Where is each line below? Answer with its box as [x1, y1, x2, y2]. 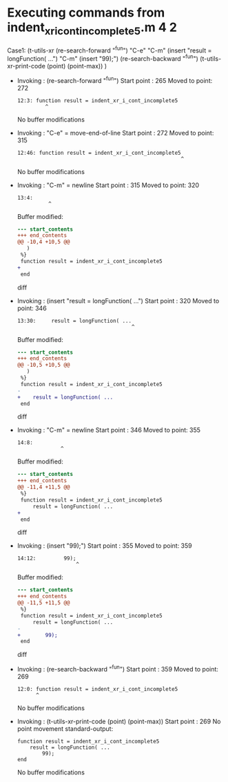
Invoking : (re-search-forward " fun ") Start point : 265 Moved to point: [17, 75, 213, 84]
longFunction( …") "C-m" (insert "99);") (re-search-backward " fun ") [7, 53, 198, 63]
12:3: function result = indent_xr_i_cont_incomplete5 [17, 97, 178, 104]
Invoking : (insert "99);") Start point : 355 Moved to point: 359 [17, 542, 192, 550]
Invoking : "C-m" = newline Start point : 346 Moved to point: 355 [17, 426, 201, 435]
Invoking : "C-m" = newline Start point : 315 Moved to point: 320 [17, 181, 200, 189]
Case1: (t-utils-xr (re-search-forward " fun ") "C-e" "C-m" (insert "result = [7, 45, 212, 55]
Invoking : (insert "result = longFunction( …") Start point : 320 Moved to [17, 296, 220, 305]
